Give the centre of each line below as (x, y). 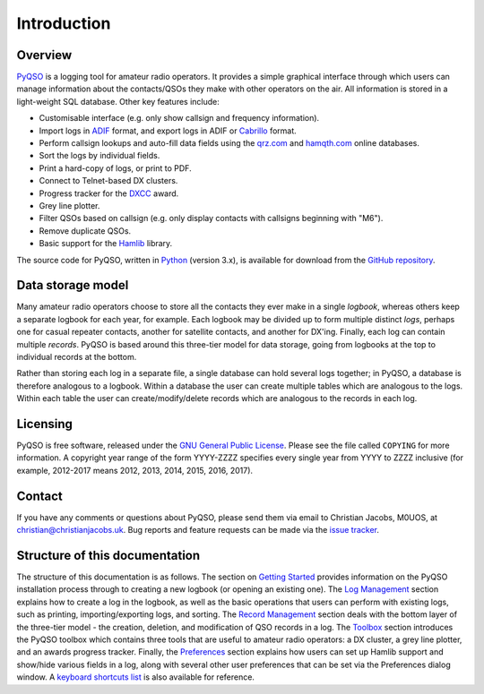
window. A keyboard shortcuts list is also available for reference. (136, 677)
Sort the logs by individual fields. (99, 156)
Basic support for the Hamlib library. (106, 244)
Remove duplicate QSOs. (85, 231)
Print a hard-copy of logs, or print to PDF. (115, 168)
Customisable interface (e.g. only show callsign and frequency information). (179, 118)
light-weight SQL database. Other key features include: (118, 101)
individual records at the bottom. (77, 357)
